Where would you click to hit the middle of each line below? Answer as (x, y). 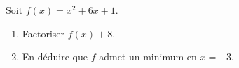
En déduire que (55, 57)
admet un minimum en (148, 57)
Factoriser (43, 33)
